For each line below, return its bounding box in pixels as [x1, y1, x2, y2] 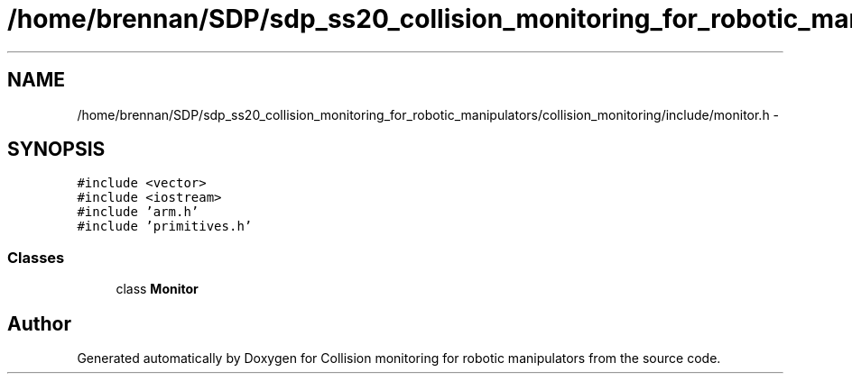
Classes [7, 248, 65, 267]
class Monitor [116, 281, 199, 297]
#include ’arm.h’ [77, 204, 199, 220]
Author [7, 312, 71, 335]
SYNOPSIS [7, 138, 106, 161]
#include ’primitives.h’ [77, 219, 253, 234]
